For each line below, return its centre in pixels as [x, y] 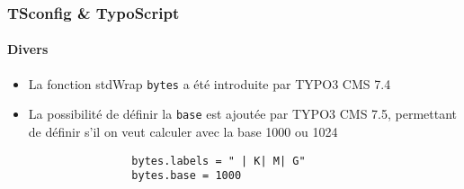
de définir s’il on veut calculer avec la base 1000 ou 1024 [183, 131]
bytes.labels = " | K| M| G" [219, 161]
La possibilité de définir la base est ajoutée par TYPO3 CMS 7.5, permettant [243, 114]
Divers [28, 49]
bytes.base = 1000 [187, 176]
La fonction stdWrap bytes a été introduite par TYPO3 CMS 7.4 [210, 83]
